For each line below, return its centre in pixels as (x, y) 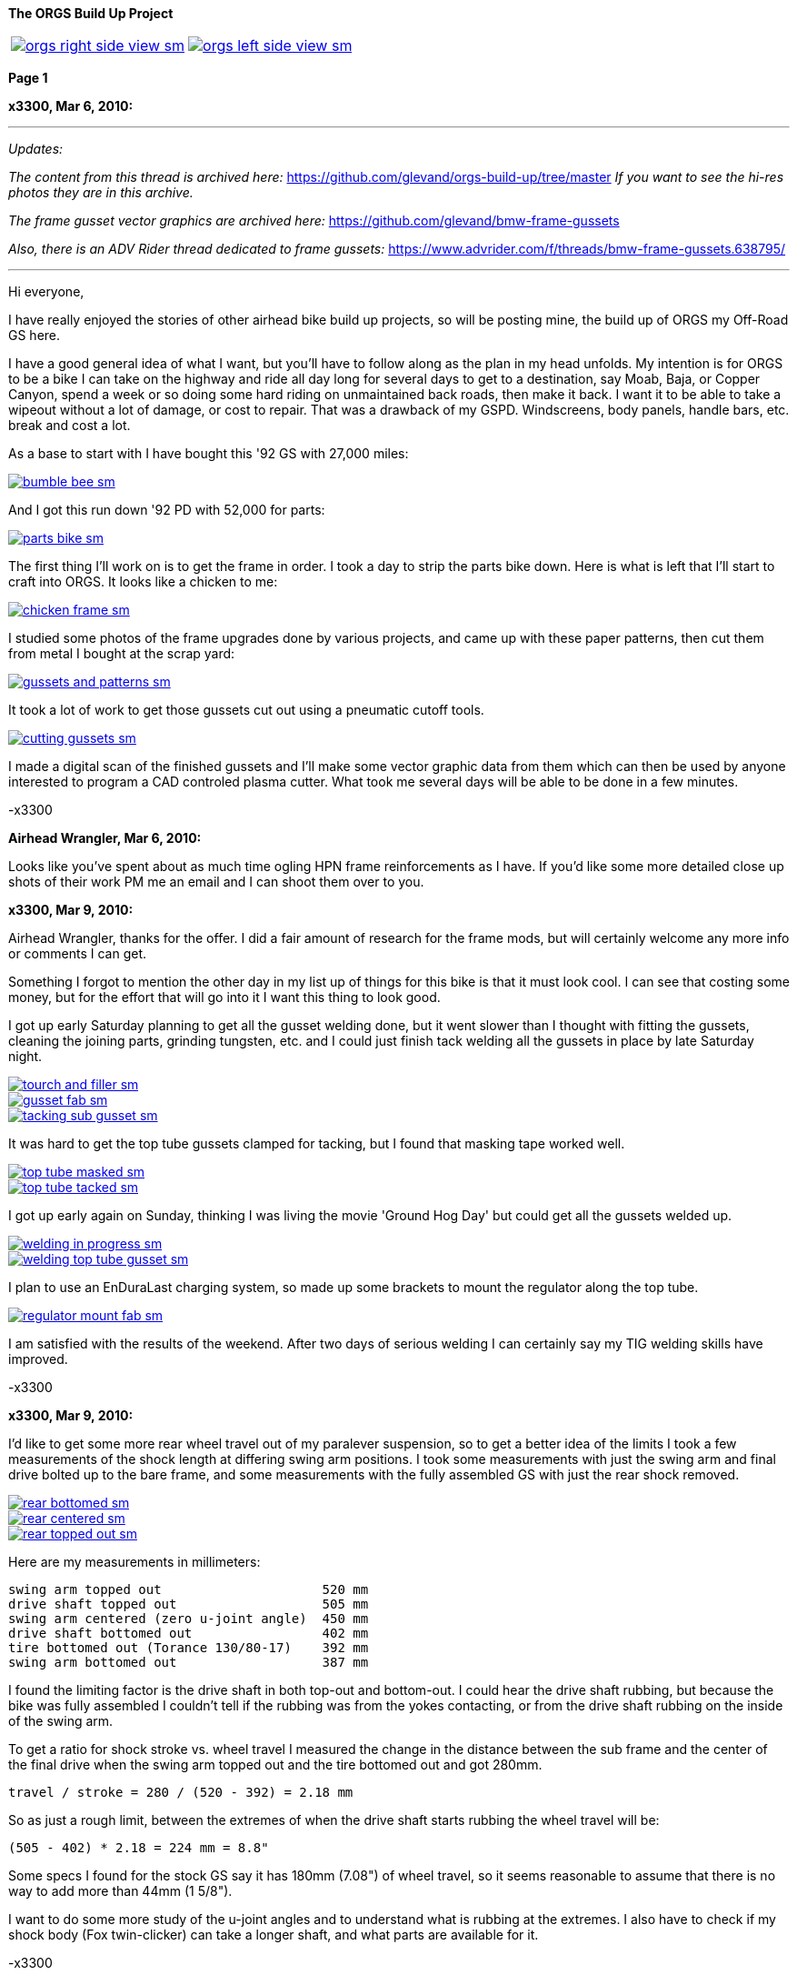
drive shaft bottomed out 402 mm (189, 1633)
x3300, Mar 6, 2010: (71, 106)
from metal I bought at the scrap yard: (122, 653)
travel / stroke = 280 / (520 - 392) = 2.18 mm (181, 1792)
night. (25, 1056)
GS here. (35, 335)
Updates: (36, 149)
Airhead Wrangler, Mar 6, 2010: (105, 838)
